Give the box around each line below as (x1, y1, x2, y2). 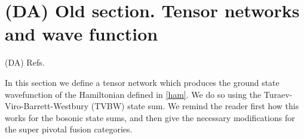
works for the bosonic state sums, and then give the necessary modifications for (5, 111, 295, 123)
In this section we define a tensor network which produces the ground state (5, 76, 280, 88)
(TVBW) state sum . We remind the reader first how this (91, 100, 299, 112)
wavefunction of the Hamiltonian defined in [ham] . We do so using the (5, 88, 262, 100)
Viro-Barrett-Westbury (5, 100, 89, 112)
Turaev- (263, 88, 293, 100)
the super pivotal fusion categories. (5, 123, 133, 135)
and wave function (5, 21, 158, 46)
